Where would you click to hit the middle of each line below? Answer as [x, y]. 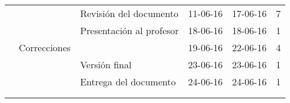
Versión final [106, 64]
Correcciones [45, 47]
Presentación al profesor [129, 30]
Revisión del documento [129, 13]
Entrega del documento [128, 82]
